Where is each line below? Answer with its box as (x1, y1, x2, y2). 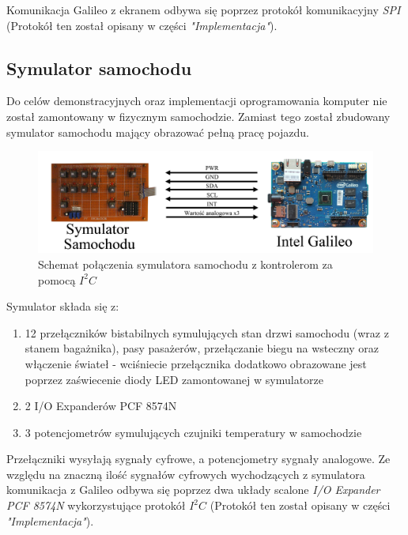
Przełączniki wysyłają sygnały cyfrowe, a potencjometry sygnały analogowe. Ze (6, 450, 391, 467)
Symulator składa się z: (6, 298, 119, 315)
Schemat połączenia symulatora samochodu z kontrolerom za (38, 255, 333, 272)
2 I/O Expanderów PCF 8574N (25, 397, 177, 414)
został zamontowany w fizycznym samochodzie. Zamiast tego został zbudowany (6, 107, 391, 124)
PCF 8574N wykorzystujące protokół (6, 497, 186, 514)
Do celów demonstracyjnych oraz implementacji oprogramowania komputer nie (6, 92, 387, 109)
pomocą (38, 271, 76, 288)
